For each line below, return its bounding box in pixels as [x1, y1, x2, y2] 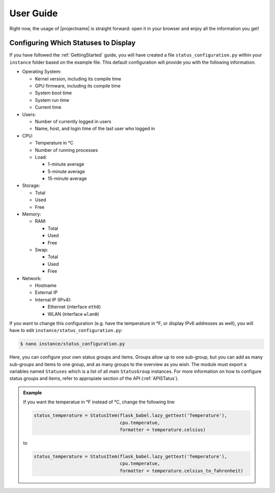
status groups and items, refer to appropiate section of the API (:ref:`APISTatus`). [9, 375, 179, 381]
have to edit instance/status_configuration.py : [9, 327, 123, 334]
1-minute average [47, 161, 85, 168]
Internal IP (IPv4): [35, 296, 72, 303]
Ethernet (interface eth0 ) [47, 304, 101, 310]
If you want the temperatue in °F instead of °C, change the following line [23, 399, 175, 405]
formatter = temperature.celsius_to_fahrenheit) [120, 468, 244, 474]
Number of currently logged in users [35, 118, 112, 124]
